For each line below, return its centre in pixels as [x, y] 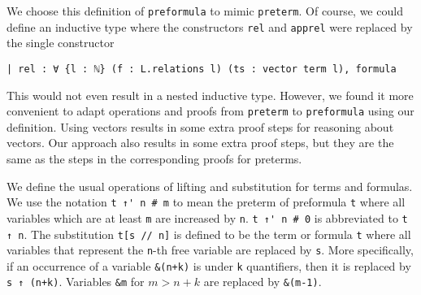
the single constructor [61, 43]
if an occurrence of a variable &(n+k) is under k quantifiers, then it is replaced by [209, 265]
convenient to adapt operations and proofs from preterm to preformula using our [210, 111]
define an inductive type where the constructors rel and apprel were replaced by [210, 26]
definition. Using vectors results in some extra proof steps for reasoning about [200, 126]
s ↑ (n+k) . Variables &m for [76, 282]
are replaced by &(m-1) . [263, 282]
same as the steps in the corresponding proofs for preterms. [154, 158]
